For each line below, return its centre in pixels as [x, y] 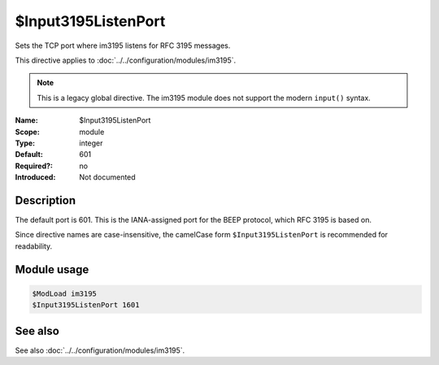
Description [46, 200]
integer [91, 143]
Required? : [34, 166]
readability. [34, 246]
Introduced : [35, 177]
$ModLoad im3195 [65, 293]
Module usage [52, 269]
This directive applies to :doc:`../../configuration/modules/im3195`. [126, 60]
